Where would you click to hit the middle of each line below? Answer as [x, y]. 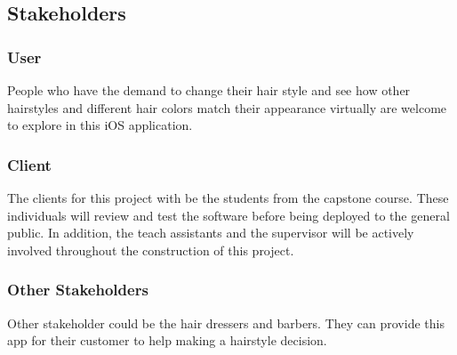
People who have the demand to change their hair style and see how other [209, 90]
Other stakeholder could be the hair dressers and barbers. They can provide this [226, 323]
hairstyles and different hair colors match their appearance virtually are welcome [227, 107]
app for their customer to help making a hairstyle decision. [167, 340]
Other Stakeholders [78, 290]
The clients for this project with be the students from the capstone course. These [228, 198]
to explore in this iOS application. [100, 125]
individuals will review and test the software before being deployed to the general [228, 215]
